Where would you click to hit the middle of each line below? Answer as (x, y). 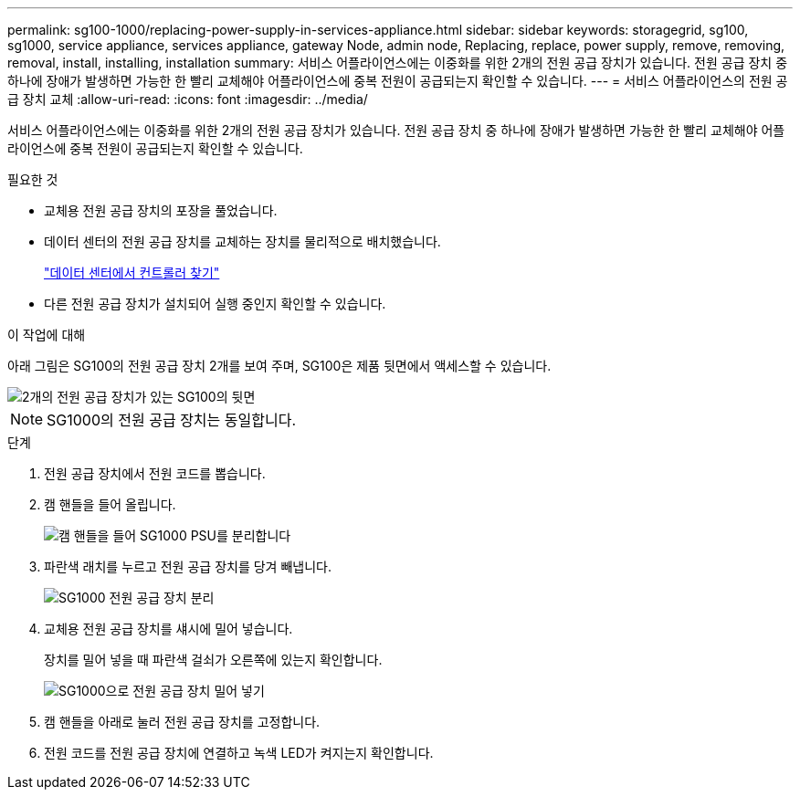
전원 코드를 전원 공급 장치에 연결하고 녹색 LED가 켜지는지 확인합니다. (239, 753)
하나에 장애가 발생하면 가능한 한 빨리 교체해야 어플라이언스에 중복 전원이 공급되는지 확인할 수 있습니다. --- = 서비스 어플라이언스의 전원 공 (398, 81)
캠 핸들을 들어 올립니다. (110, 504)
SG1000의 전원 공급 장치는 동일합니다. (172, 420)
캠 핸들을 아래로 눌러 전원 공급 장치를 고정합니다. (182, 722)
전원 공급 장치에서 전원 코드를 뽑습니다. (155, 473)
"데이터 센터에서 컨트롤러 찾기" (132, 273)
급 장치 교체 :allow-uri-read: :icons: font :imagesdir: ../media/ (188, 99)
